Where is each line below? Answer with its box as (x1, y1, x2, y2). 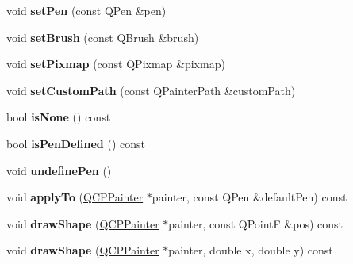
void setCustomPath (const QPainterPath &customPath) (6, 82, 296, 98)
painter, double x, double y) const (168, 242, 333, 258)
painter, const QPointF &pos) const (168, 215, 343, 231)
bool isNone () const (6, 109, 111, 125)
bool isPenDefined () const (6, 135, 145, 151)
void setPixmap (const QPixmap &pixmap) (6, 55, 225, 72)
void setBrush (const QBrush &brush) (6, 29, 199, 45)
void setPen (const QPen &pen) (6, 2, 167, 18)
